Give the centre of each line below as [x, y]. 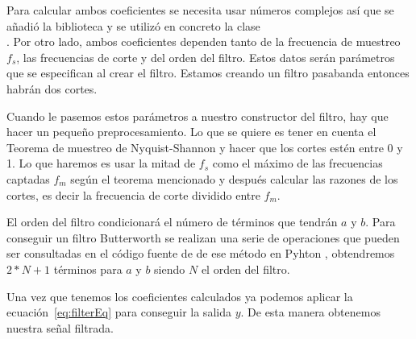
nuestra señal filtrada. [60, 327]
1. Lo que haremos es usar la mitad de [101, 163]
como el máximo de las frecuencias [297, 163]
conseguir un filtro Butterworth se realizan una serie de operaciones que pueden [203, 237]
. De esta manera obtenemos [310, 312]
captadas [28, 178]
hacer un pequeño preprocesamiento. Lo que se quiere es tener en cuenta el [191, 132]
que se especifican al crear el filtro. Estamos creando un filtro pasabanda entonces [208, 73]
